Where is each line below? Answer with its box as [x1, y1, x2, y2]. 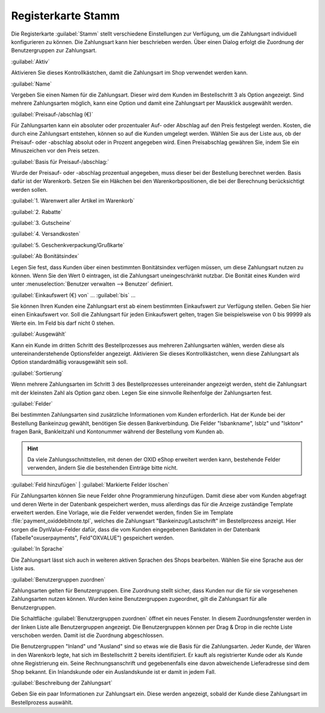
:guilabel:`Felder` [11, 400, 54, 407]
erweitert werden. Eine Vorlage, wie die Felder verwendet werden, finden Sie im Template [11, 509, 234, 516]
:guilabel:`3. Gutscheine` [11, 219, 72, 226]
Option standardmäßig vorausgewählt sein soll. [11, 359, 128, 366]
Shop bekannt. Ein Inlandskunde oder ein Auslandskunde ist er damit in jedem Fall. [11, 668, 216, 675]
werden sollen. [11, 186, 48, 193]
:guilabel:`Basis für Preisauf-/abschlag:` [11, 158, 110, 165]
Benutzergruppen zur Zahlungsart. [11, 47, 97, 54]
